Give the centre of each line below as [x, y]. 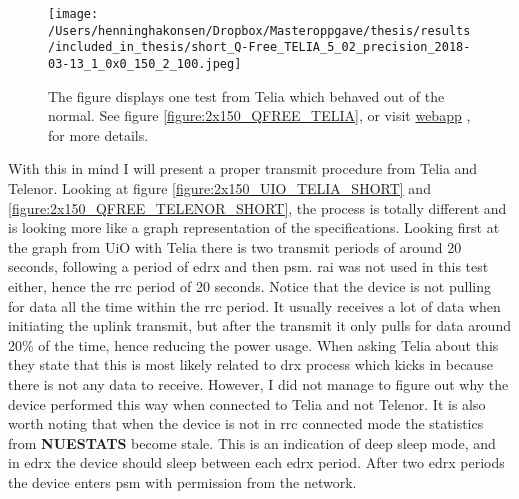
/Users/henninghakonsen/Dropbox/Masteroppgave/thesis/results [259, 30]
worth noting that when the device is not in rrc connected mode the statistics [246, 423]
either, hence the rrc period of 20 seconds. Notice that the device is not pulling [250, 285]
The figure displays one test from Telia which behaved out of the [246, 95]
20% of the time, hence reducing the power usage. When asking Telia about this [253, 344]
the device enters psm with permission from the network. [182, 481]
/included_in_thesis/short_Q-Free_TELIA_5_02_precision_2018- [259, 47]
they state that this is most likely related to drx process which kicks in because [250, 364]
